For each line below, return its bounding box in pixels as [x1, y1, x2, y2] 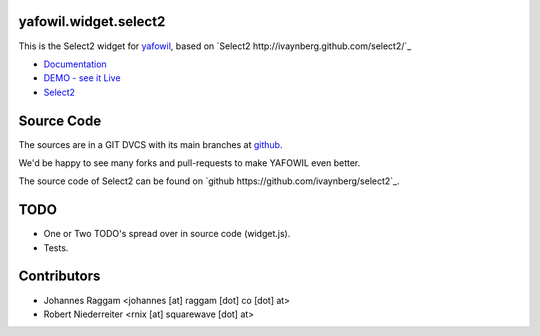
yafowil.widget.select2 [18, 13, 166, 30]
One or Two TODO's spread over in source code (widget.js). [43, 228, 291, 240]
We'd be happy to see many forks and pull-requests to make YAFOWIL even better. [18, 156, 361, 169]
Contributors [18, 268, 101, 285]
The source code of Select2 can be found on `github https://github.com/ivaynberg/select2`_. [18, 175, 400, 187]
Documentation [43, 58, 107, 70]
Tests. [43, 241, 69, 254]
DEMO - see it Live [43, 72, 121, 84]
